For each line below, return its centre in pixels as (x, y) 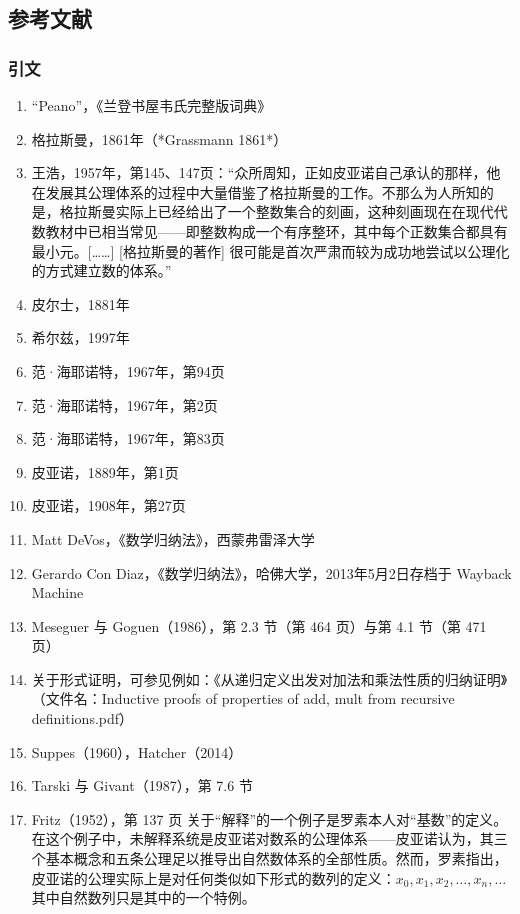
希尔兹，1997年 (80, 337)
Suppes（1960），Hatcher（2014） (137, 751)
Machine (57, 592)
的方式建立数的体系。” (101, 270)
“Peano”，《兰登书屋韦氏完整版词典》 (151, 105)
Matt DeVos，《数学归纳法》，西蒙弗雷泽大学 (173, 538)
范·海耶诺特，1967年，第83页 (128, 438)
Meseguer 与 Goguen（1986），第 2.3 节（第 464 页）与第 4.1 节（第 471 (259, 625)
